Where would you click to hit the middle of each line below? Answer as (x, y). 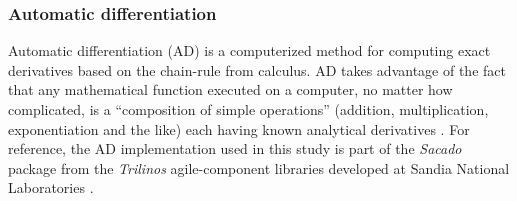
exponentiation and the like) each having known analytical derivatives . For (239, 128)
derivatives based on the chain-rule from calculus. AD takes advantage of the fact (257, 69)
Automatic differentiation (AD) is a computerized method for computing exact (249, 50)
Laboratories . (51, 187)
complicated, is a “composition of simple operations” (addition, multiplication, (248, 109)
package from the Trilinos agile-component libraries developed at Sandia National (259, 167)
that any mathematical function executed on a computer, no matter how (230, 89)
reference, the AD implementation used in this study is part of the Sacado (235, 148)
